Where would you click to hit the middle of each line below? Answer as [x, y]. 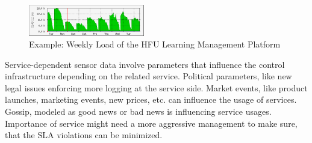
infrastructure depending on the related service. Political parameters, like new [148, 76]
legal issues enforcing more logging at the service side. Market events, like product [156, 87]
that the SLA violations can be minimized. [84, 135]
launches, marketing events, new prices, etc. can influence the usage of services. [151, 99]
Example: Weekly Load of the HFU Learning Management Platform [155, 44]
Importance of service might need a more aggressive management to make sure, [151, 123]
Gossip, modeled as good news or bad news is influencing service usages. [138, 111]
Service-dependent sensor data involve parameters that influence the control [145, 64]
